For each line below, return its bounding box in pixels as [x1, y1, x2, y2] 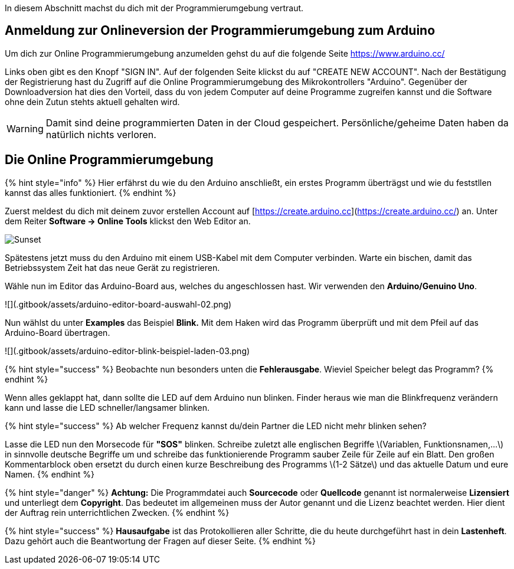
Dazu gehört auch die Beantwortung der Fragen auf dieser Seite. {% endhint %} [5, 535, 316, 546]
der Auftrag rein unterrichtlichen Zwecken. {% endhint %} [5, 507, 230, 518]
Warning [6, 122, 44, 135]
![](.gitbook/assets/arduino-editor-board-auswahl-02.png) [5, 299, 231, 309]
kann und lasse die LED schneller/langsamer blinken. [5, 402, 209, 413]
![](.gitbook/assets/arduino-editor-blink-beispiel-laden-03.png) [5, 345, 250, 356]
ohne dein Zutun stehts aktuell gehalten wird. [5, 96, 180, 107]
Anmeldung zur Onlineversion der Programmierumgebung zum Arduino [5, 23, 436, 38]
